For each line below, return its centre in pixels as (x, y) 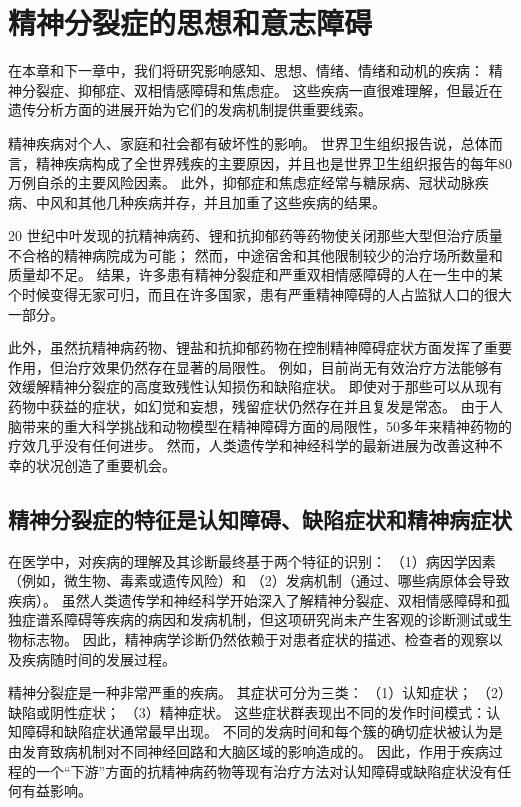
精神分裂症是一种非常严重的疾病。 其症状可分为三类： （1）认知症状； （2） (260, 692)
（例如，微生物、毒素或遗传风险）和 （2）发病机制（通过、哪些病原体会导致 (259, 580)
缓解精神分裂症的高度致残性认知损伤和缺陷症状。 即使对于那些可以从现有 (262, 386)
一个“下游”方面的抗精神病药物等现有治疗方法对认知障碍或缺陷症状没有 (266, 770)
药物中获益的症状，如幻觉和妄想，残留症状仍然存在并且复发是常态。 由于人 (255, 406)
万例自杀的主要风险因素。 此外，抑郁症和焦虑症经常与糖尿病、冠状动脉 (241, 182)
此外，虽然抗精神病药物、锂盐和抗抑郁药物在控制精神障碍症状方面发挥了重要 (260, 347)
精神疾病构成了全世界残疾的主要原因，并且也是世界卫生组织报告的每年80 (273, 162)
